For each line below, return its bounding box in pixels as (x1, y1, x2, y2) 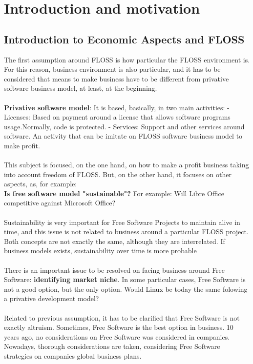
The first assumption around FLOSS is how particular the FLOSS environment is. (4, 54, 250, 64)
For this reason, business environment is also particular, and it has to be (4, 64, 221, 74)
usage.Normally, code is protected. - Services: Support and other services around (4, 121, 245, 131)
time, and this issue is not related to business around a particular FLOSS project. (4, 226, 249, 237)
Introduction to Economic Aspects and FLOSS (4, 31, 245, 46)
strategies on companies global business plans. (4, 350, 142, 361)
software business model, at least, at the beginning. (4, 83, 157, 93)
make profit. (4, 140, 40, 150)
